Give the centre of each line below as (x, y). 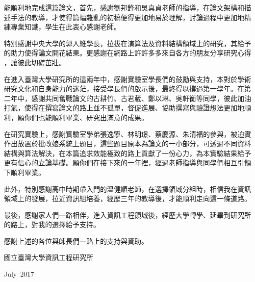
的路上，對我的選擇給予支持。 (52, 224)
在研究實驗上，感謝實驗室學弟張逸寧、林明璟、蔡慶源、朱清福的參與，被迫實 (127, 134)
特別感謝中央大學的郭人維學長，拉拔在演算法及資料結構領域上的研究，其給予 (127, 43)
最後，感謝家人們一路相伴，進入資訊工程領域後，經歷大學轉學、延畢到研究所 (127, 215)
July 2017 (19, 274)
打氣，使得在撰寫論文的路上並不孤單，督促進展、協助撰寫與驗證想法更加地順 (127, 108)
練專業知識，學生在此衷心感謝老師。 (62, 27)
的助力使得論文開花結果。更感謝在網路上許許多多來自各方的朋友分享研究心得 (127, 53)
